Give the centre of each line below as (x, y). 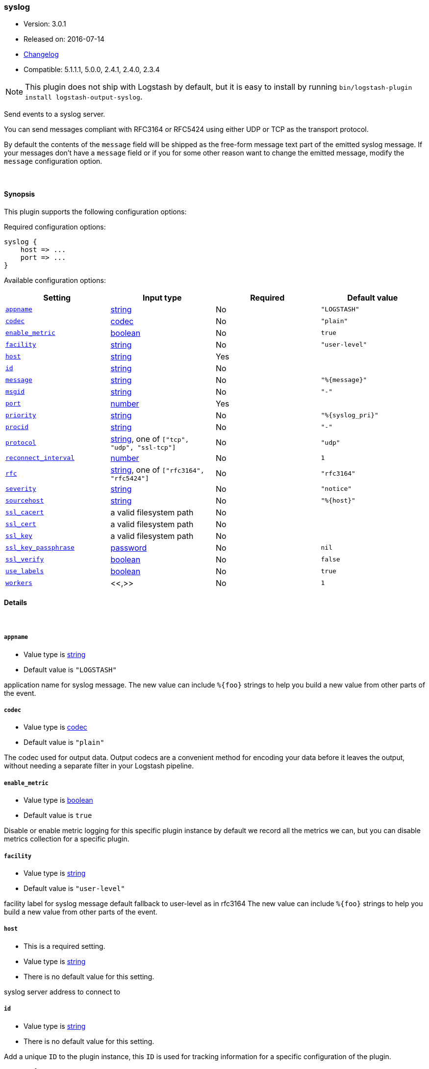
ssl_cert (21, 524)
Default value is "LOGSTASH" (70, 669)
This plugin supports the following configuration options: (95, 211)
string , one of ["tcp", (150, 439)
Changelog (41, 54)
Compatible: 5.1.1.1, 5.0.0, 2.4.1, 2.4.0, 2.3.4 (92, 70)
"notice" (336, 489)
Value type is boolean (58, 800)
